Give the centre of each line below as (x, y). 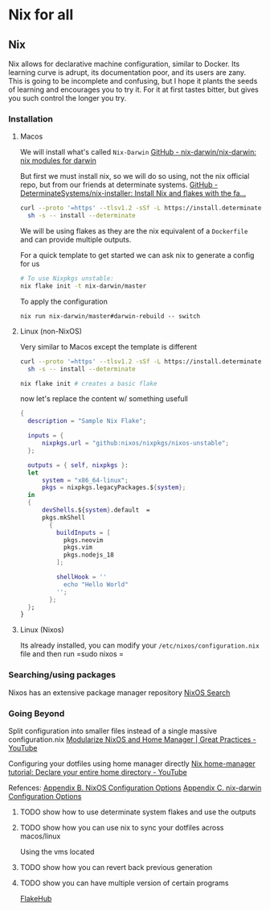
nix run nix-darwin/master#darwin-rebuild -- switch (110, 316)
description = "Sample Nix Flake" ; (87, 421)
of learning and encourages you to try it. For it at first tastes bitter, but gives (133, 89)
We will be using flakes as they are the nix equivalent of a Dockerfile (134, 231)
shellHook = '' (81, 578)
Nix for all (41, 15)
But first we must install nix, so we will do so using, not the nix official (135, 176)
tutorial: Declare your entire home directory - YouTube (98, 772)
